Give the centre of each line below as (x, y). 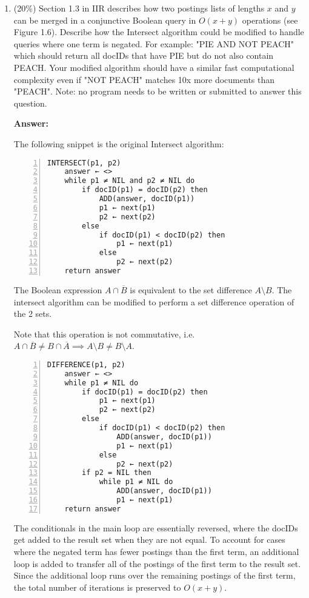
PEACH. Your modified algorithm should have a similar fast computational (154, 67)
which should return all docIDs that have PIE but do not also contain (144, 55)
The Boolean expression (58, 289)
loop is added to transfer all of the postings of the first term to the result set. (157, 563)
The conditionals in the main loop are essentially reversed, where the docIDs (156, 527)
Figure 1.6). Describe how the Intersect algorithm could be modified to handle (159, 32)
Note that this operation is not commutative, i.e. (104, 334)
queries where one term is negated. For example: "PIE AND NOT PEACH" (154, 43)
